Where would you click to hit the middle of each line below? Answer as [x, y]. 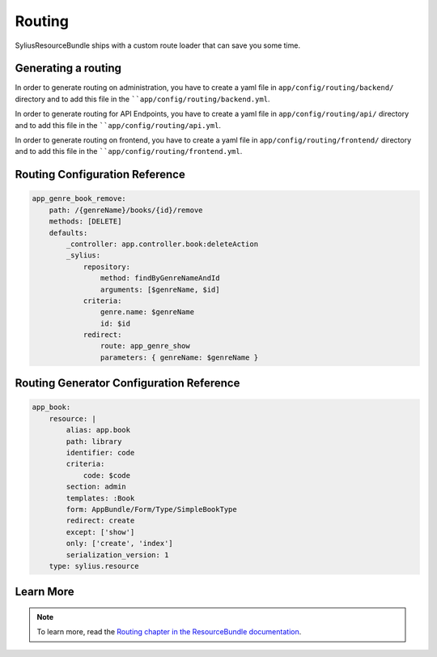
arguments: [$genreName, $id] [160, 289]
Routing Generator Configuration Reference [127, 384]
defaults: [68, 233]
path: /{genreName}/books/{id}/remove [126, 210]
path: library [94, 441]
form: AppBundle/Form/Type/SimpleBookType [152, 509]
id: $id [115, 323]
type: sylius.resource [94, 566]
